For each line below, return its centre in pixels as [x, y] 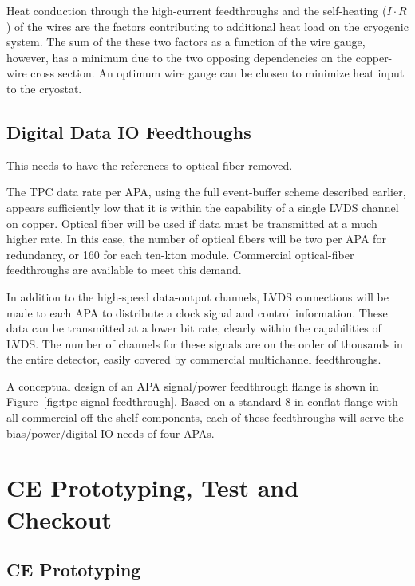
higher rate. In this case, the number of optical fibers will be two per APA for [196, 239]
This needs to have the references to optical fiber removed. [150, 165]
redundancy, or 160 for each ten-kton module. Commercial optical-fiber [180, 254]
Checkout [59, 519]
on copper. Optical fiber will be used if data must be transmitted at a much [192, 223]
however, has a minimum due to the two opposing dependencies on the [180, 57]
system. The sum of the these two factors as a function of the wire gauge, [186, 42]
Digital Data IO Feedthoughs [129, 131]
